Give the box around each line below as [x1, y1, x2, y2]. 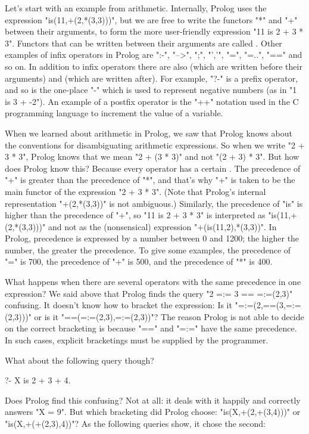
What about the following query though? [5, 354, 154, 366]
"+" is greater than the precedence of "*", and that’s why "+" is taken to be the [5, 173, 295, 186]
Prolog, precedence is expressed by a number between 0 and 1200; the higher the [5, 232, 299, 244]
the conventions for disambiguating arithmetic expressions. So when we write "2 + [5, 138, 305, 151]
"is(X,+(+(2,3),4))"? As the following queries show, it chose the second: [5, 417, 266, 429]
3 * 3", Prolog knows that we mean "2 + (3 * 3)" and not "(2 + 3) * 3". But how [5, 150, 299, 163]
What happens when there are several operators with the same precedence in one [5, 275, 301, 288]
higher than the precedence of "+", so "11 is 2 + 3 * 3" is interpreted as [5, 209, 266, 221]
